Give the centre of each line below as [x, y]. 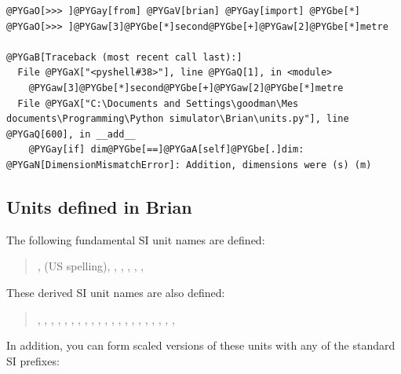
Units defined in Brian [99, 206]
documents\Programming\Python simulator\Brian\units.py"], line [178, 119]
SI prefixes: [33, 360]
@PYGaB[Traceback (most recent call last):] [124, 57]
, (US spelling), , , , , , [91, 266]
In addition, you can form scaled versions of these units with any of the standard [201, 345]
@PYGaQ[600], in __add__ [71, 134]
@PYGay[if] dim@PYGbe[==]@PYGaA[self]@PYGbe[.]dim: [166, 150]
